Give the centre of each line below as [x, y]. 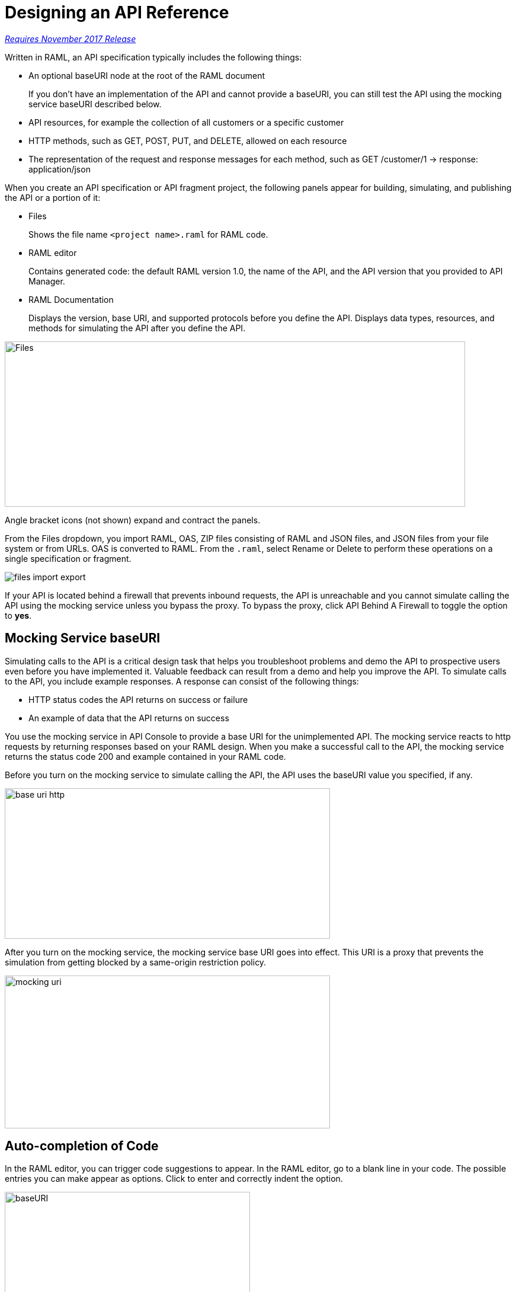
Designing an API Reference [117, 12]
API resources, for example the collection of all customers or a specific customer [186, 122]
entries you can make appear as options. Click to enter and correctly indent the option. [174, 1179]
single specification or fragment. [68, 558]
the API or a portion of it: [53, 197]
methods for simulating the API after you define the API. [137, 328]
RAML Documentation [71, 299]
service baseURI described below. [95, 104]
